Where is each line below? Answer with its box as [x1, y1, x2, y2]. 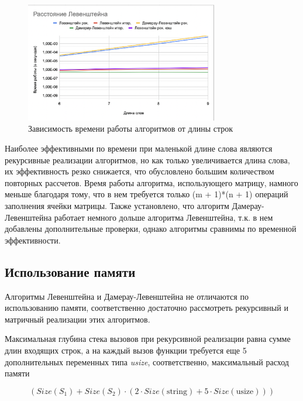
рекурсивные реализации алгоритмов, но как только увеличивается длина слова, [5, 153, 290, 166]
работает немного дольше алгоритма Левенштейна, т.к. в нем [54, 211, 273, 223]
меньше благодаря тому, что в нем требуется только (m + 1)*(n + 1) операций [5, 188, 288, 200]
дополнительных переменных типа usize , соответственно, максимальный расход [5, 355, 289, 368]
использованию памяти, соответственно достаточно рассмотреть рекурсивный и [5, 301, 288, 314]
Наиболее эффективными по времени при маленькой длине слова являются [5, 142, 273, 154]
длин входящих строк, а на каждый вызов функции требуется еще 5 [5, 344, 247, 356]
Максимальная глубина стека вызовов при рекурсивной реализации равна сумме [5, 333, 291, 345]
